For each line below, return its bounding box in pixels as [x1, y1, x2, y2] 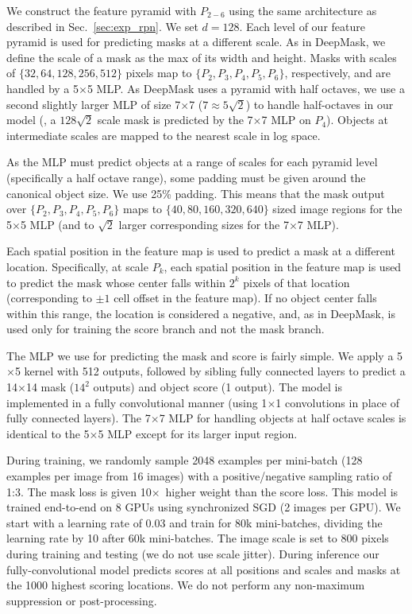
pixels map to [125, 64, 192, 81]
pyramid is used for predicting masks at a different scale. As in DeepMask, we [6, 33, 386, 50]
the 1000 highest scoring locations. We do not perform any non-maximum [6, 577, 365, 593]
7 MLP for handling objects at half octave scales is [159, 410, 406, 426]
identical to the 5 [6, 425, 90, 441]
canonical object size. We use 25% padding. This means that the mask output [6, 185, 385, 201]
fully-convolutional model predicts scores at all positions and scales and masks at [6, 561, 401, 577]
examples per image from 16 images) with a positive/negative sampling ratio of [6, 468, 392, 484]
